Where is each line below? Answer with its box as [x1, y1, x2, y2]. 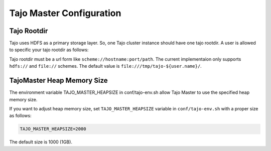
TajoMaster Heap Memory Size [9, 76, 108, 85]
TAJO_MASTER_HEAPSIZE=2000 [20, 126, 86, 132]
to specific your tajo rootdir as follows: [9, 47, 89, 53]
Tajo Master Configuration [9, 8, 121, 19]
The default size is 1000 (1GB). [9, 139, 73, 145]
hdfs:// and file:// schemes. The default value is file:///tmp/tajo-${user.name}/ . [9, 63, 202, 69]
